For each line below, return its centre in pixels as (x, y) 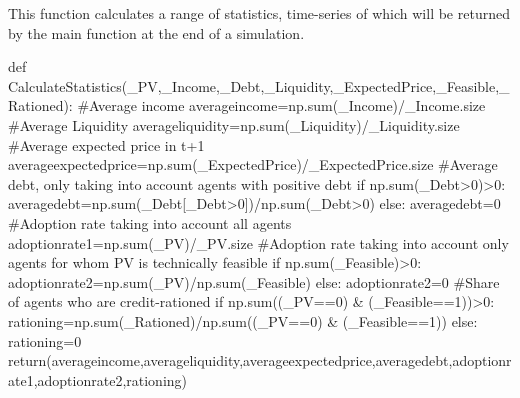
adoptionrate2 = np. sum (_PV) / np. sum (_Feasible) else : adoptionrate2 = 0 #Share (254, 281)
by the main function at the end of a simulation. (156, 32)
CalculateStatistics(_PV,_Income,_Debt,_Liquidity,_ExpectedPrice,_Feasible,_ (259, 85)
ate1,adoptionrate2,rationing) (98, 379)
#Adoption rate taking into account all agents (150, 222)
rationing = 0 (45, 340)
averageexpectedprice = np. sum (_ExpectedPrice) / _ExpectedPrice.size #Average (253, 164)
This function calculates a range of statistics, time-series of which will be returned (259, 13)
